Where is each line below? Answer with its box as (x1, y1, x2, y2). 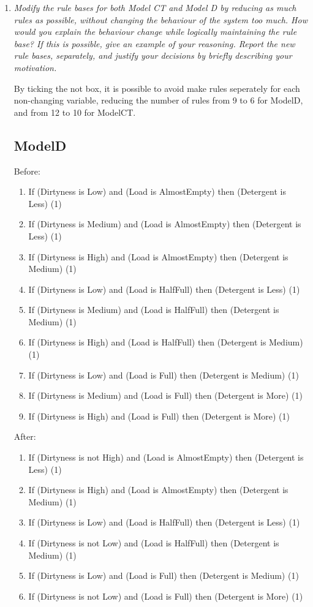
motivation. (13, 61, 57, 74)
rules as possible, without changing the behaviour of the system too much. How (13, 13, 307, 26)
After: (13, 430, 36, 443)
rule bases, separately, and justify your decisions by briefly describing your (13, 49, 292, 62)
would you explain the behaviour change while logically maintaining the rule (13, 25, 297, 38)
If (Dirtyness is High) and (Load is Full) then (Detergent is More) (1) (28, 409, 290, 422)
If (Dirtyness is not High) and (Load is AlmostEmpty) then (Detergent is (28, 451, 304, 464)
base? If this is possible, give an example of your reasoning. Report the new (13, 37, 295, 50)
